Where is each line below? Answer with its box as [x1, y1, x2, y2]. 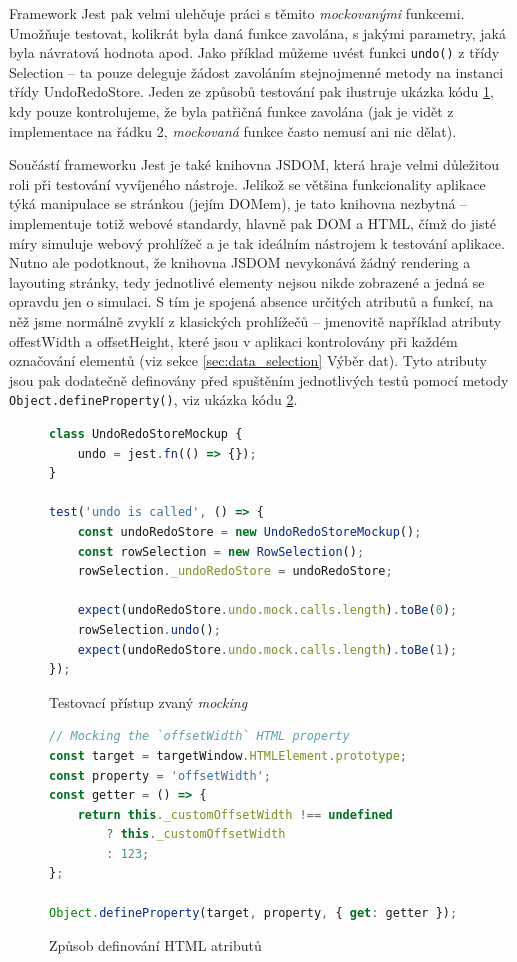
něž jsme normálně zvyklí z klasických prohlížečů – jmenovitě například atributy [9, 310, 502, 331]
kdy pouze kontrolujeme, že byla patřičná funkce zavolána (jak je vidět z [9, 101, 454, 122]
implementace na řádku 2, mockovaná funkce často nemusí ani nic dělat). [9, 120, 457, 141]
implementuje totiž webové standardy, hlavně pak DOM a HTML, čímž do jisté [9, 213, 497, 233]
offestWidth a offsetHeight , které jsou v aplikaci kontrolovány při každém [9, 330, 458, 351]
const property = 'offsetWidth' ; [49, 768, 271, 783]
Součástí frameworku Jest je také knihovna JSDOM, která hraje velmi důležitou [9, 154, 500, 175]
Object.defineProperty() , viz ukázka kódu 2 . [9, 389, 298, 410]
